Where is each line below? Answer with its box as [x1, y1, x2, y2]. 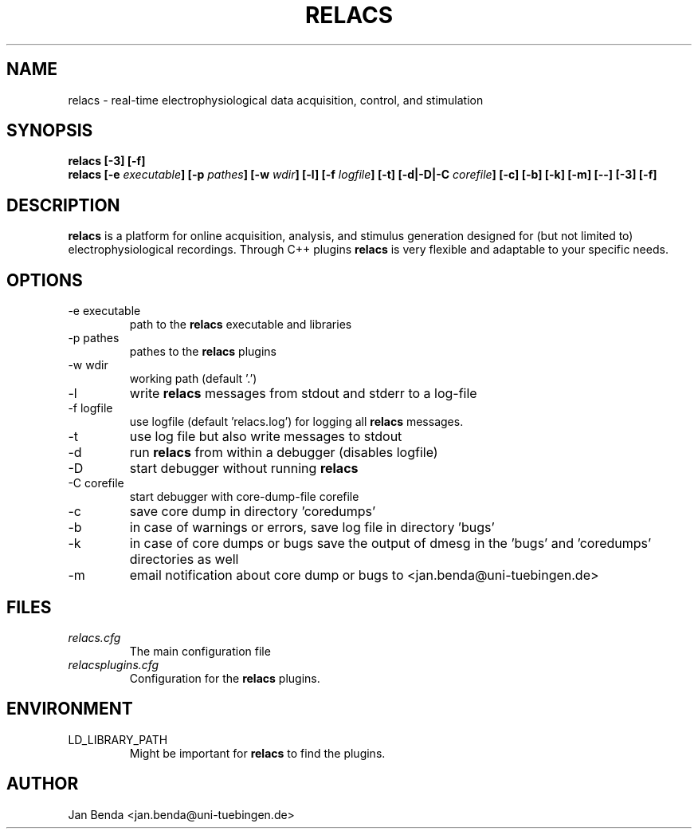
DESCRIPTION [6, 195, 120, 215]
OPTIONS [6, 270, 83, 290]
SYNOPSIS [6, 120, 93, 141]
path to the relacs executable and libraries [129, 317, 352, 332]
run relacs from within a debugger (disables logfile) [129, 444, 438, 461]
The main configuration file [129, 644, 271, 658]
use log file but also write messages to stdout [129, 428, 402, 445]
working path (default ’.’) [129, 372, 257, 386]
